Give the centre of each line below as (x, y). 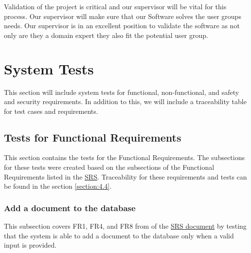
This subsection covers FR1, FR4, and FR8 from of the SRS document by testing (125, 226)
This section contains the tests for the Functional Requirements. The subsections (125, 157)
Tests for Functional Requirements (93, 137)
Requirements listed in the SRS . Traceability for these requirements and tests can (125, 176)
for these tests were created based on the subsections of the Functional (109, 167)
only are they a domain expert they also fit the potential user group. (106, 35)
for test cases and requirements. (51, 111)
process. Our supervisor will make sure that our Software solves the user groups (123, 16)
